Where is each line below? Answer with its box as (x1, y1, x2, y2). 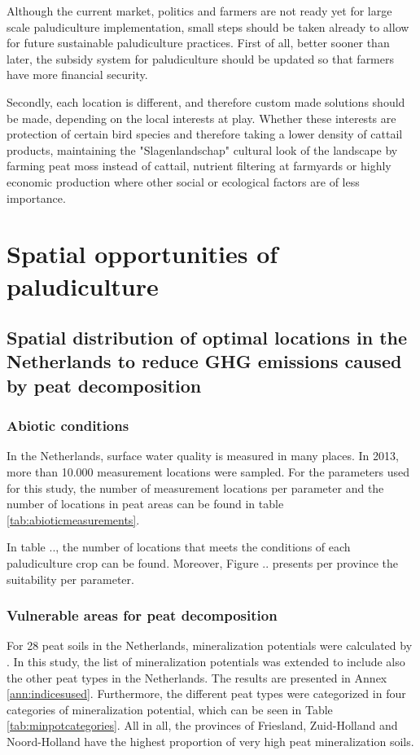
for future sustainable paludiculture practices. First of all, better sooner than (7, 34, 390, 51)
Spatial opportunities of (7, 237, 278, 270)
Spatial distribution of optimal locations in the (7, 325, 408, 350)
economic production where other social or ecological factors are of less (7, 173, 360, 190)
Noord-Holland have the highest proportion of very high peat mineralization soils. (7, 733, 414, 749)
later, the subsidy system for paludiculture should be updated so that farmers (7, 50, 394, 67)
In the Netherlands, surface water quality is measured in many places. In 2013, (7, 447, 399, 464)
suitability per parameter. (7, 570, 134, 587)
